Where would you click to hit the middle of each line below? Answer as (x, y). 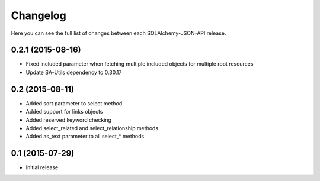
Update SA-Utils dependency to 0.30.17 (74, 72)
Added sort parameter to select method (74, 103)
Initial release (42, 167)
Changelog (39, 15)
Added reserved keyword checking (69, 120)
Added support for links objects (64, 112)
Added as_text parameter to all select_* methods (85, 137)
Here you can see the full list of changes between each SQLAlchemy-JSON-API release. (119, 33)
